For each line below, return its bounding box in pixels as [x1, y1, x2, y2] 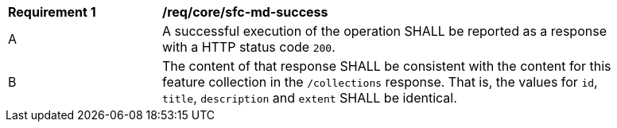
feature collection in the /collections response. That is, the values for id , [162, 74, 598, 90]
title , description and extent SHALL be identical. [162, 90, 457, 106]
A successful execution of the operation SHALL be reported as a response [162, 23, 607, 39]
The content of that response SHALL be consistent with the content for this [162, 58, 611, 74]
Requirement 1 [8, 4, 96, 20]
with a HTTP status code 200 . [162, 39, 336, 55]
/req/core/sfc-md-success [162, 4, 328, 20]
